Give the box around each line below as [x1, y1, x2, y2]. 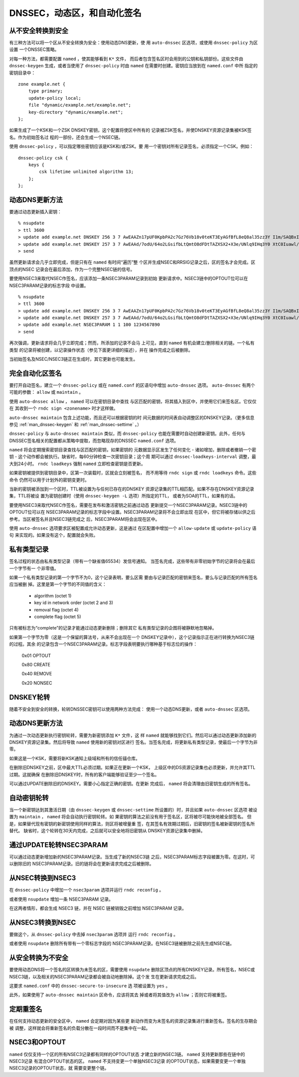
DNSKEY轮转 [9, 693, 50, 701]
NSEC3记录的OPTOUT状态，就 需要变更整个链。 [9, 1065, 109, 1071]
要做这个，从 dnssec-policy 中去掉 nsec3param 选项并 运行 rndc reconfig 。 [9, 931, 178, 937]
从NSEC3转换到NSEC [9, 918, 76, 926]
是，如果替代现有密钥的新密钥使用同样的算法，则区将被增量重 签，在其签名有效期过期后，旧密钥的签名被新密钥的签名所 [9, 820, 255, 827]
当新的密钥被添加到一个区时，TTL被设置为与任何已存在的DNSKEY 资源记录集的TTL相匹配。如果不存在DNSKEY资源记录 [9, 486, 254, 492]
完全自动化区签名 [9, 369, 62, 377]
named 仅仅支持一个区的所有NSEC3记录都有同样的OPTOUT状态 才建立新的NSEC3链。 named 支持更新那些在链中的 [9, 1051, 245, 1057]
